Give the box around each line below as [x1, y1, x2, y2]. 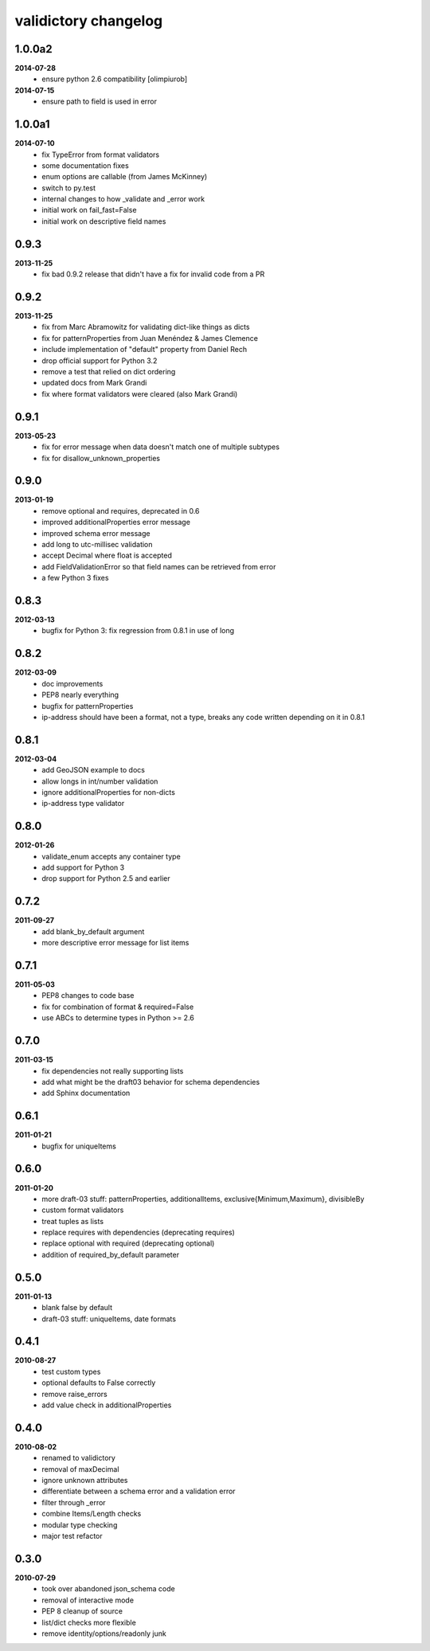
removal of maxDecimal [41, 1464, 119, 1473]
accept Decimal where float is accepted [41, 550, 173, 561]
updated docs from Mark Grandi [41, 378, 147, 388]
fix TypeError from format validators [41, 150, 159, 159]
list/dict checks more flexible [41, 1618, 137, 1627]
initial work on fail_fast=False [41, 205, 137, 215]
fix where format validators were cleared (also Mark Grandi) [41, 389, 238, 398]
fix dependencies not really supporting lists [41, 1066, 184, 1075]
